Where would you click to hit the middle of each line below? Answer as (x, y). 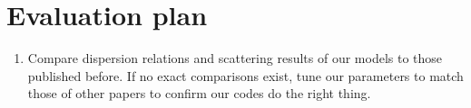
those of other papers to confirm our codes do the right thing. (199, 93)
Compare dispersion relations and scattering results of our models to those (235, 58)
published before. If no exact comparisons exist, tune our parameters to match (245, 75)
